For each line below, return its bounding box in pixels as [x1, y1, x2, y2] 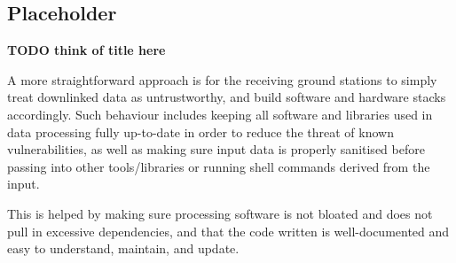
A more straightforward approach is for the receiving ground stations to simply [7, 70, 437, 89]
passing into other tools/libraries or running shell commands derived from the [7, 157, 430, 175]
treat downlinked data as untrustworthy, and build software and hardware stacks [7, 88, 446, 106]
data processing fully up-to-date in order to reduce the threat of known [7, 122, 394, 141]
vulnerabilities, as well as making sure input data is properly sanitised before [7, 140, 425, 159]
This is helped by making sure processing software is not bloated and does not [7, 204, 433, 222]
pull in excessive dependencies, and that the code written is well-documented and [7, 221, 450, 240]
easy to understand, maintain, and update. [7, 239, 240, 258]
